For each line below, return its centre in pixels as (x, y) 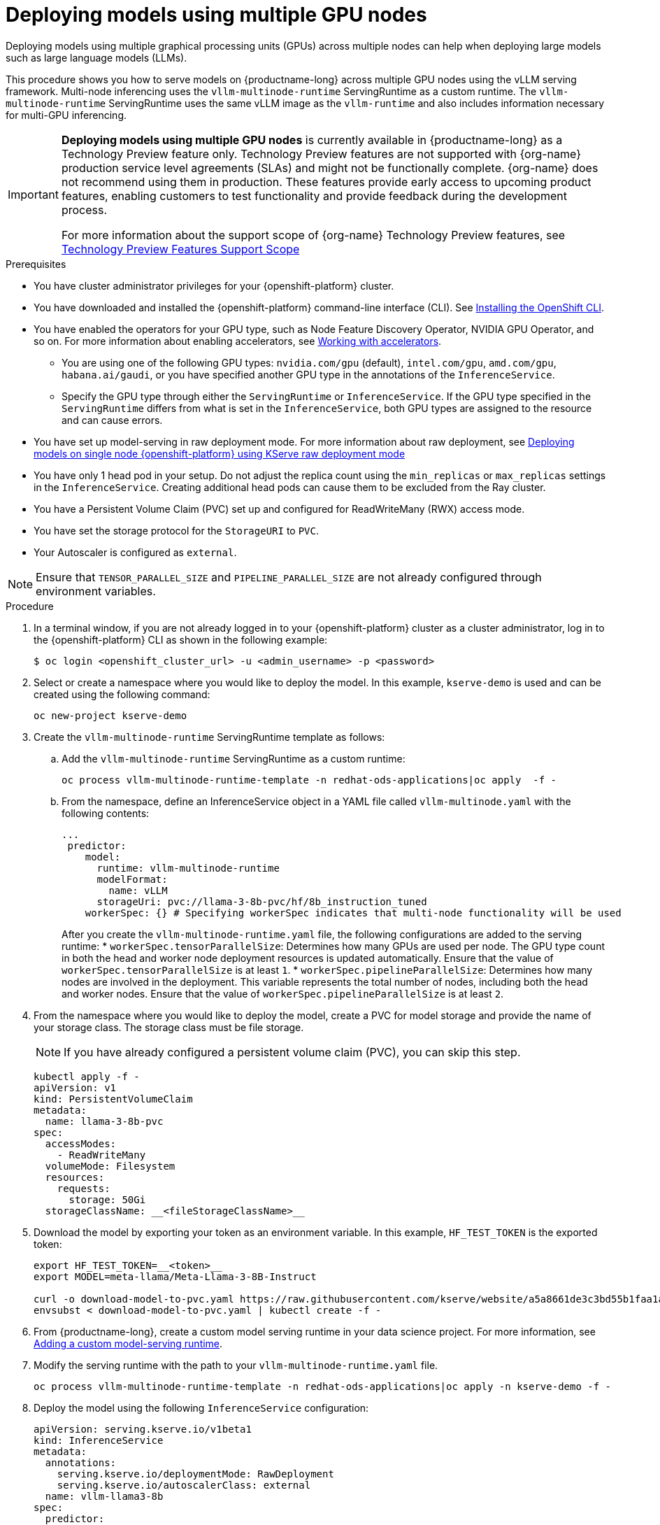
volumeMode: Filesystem (110, 1166)
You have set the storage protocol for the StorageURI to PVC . (176, 530)
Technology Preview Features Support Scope (180, 249)
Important (33, 194)
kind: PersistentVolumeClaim (113, 1099)
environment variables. (96, 591)
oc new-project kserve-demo (110, 715)
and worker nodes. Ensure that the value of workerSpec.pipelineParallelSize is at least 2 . (283, 993)
